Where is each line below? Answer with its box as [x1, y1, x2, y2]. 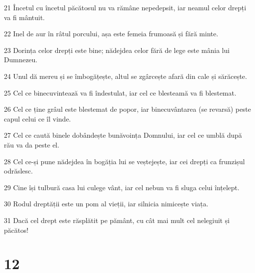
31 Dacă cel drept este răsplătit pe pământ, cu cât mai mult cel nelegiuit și [4, 215, 230, 225]
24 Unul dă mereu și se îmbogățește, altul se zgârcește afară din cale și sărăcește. [4, 71, 247, 81]
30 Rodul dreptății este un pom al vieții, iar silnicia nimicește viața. [4, 199, 208, 209]
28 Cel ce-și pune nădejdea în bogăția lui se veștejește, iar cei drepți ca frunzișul [4, 156, 245, 166]
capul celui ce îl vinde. [4, 113, 71, 124]
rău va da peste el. [4, 139, 59, 149]
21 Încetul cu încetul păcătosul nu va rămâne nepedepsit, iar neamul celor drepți [4, 2, 246, 12]
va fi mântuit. [4, 12, 45, 22]
